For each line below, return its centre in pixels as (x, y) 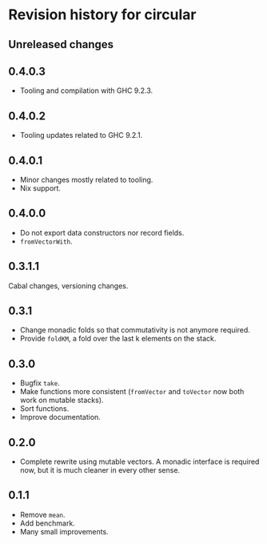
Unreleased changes (61, 44)
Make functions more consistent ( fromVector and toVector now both (132, 392)
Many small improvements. (64, 531)
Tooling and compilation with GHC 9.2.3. (86, 91)
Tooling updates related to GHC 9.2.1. (81, 135)
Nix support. (40, 188)
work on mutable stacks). (62, 400)
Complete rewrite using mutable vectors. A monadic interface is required (139, 461)
